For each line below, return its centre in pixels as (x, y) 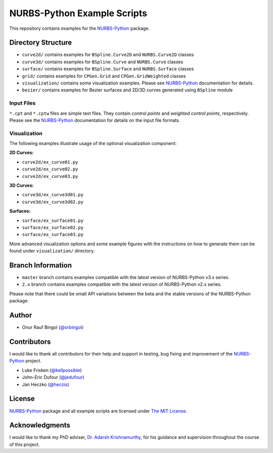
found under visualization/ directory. (52, 251)
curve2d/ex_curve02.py (50, 169)
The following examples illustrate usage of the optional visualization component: (93, 144)
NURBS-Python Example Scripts (78, 13)
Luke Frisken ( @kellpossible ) (52, 370)
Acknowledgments (40, 425)
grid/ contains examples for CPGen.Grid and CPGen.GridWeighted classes (104, 76)
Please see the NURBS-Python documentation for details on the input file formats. (95, 120)
